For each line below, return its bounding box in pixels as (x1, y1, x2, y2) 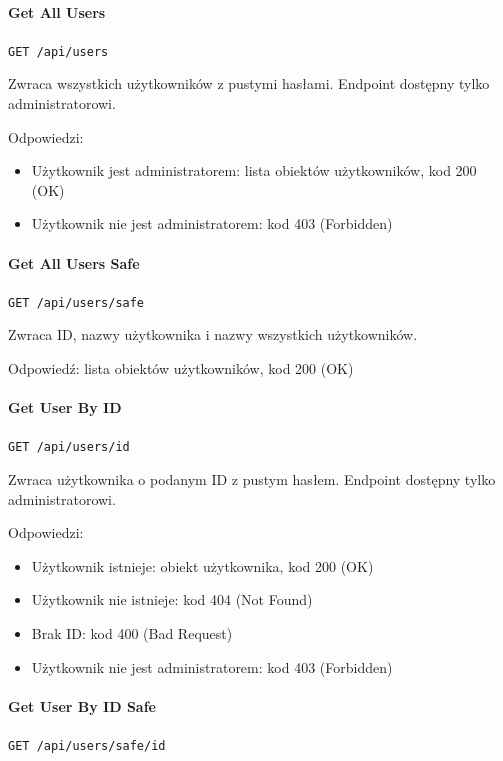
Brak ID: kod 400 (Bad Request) (31, 623, 233, 644)
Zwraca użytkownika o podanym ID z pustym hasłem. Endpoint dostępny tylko (8, 469, 496, 490)
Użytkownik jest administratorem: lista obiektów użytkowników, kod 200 (31, 160, 477, 181)
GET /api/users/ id (8, 440, 130, 455)
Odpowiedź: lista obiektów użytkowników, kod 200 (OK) (8, 358, 354, 379)
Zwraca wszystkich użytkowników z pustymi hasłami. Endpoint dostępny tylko (8, 73, 490, 94)
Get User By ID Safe (8, 695, 156, 716)
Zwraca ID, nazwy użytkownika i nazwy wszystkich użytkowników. (8, 324, 418, 345)
